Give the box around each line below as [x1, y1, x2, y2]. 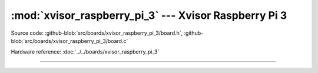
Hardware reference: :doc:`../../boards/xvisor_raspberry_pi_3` [11, 48, 160, 55]
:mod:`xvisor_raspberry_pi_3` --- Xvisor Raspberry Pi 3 [11, 9, 287, 22]
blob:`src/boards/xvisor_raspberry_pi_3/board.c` [11, 37, 128, 44]
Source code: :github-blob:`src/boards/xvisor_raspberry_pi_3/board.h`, [11, 29, 183, 36]
